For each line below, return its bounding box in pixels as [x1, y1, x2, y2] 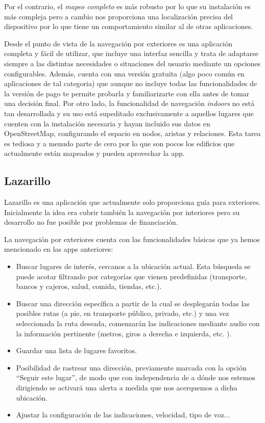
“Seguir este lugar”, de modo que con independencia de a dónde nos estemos [16, 372, 255, 383]
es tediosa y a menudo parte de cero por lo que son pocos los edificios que [4, 138, 235, 148]
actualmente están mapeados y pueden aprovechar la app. [4, 148, 185, 158]
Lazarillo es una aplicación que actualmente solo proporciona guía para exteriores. [4, 197, 261, 207]
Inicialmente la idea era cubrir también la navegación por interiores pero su [4, 206, 240, 217]
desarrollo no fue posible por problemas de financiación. [4, 217, 178, 227]
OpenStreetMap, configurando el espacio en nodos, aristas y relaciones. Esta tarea [4, 128, 261, 139]
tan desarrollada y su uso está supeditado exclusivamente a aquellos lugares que [4, 108, 254, 118]
